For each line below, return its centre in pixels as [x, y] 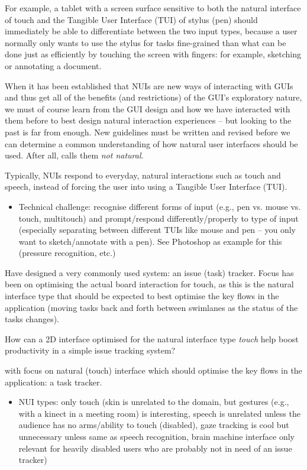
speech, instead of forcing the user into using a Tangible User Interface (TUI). [146, 187]
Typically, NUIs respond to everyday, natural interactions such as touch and [143, 175]
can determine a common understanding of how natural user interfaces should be [151, 143]
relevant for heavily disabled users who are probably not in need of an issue [155, 448]
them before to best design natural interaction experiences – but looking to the [148, 120]
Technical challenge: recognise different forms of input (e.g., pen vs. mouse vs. [160, 206]
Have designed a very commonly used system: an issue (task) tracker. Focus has [149, 272]
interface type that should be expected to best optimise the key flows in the [142, 296]
